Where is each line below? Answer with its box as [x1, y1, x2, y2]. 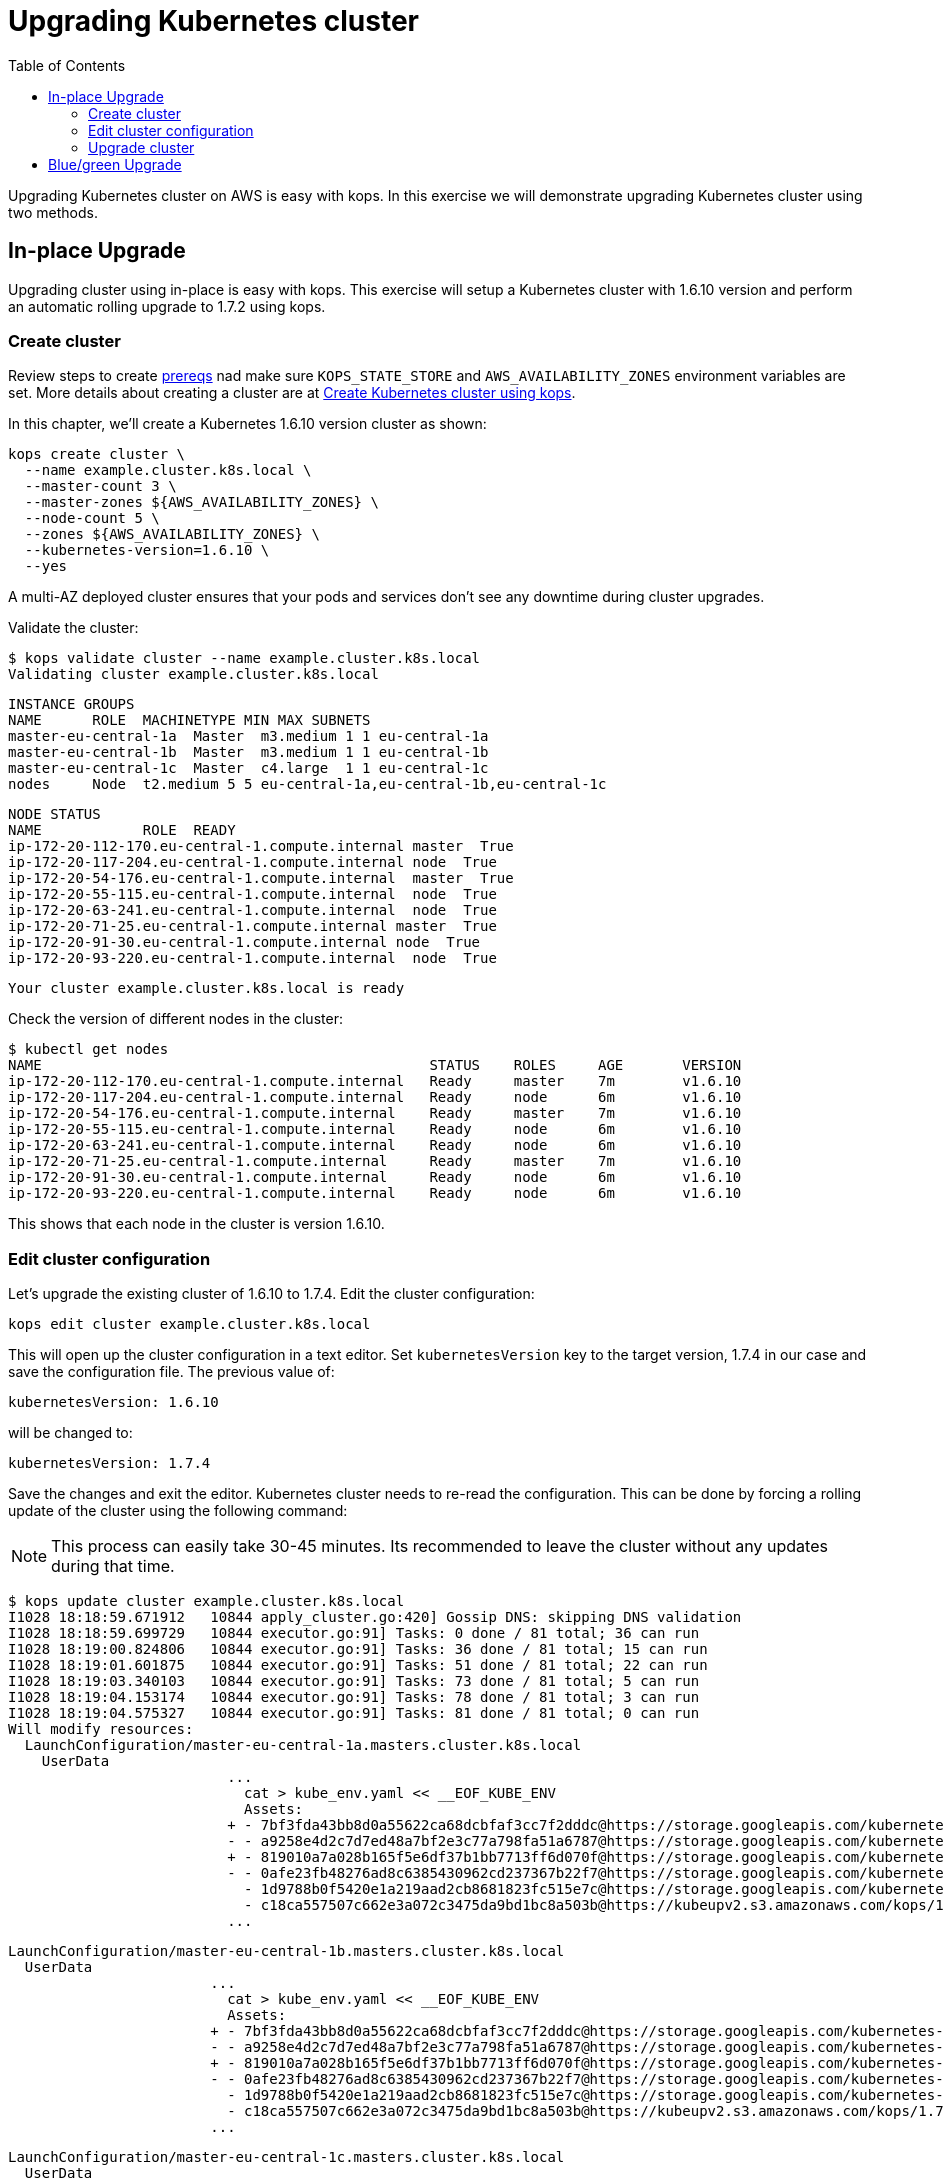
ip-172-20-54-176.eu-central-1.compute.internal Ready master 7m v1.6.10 [8, 1105, 742, 1122]
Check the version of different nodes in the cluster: [8, 1010, 343, 1028]
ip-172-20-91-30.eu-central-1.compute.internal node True [8, 934, 481, 951]
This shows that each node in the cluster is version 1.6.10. [8, 1215, 385, 1233]
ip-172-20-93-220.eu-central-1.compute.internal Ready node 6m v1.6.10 [8, 1185, 742, 1202]
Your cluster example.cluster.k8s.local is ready [8, 980, 405, 997]
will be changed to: [8, 1424, 133, 1442]
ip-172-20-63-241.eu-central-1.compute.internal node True [8, 902, 497, 919]
